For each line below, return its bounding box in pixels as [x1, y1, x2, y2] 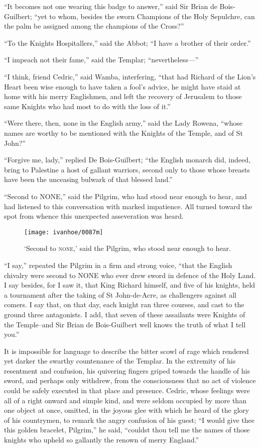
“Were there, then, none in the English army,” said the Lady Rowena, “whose [4, 118, 242, 128]
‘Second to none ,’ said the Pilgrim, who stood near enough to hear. [24, 243, 231, 253]
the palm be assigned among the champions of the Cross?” [4, 21, 184, 31]
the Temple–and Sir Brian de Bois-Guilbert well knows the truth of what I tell [4, 319, 246, 329]
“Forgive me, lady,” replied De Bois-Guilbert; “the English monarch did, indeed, [4, 154, 250, 165]
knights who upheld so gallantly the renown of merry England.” [4, 434, 199, 445]
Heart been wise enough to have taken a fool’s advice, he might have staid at [4, 81, 241, 92]
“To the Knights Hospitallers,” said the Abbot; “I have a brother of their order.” [4, 37, 251, 48]
